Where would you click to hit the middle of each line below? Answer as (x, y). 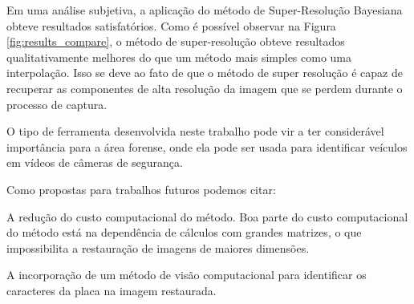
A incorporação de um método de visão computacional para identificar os (187, 275)
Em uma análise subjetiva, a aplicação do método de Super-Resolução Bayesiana (205, 10)
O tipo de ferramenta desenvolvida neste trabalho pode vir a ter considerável (195, 131)
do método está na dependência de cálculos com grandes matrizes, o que (184, 232)
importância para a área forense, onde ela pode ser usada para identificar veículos (207, 146)
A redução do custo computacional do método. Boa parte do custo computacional (207, 216)
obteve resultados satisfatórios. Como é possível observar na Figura (171, 25)
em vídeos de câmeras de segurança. (95, 162)
